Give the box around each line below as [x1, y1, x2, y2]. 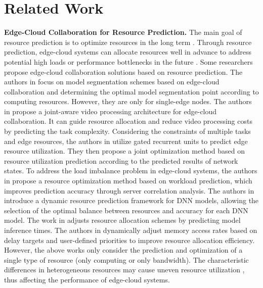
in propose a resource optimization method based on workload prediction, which [4, 175, 252, 186]
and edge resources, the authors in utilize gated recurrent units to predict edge [4, 135, 248, 146]
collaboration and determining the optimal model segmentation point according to [4, 86, 259, 97]
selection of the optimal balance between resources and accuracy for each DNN [4, 205, 248, 215]
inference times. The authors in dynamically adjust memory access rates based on [4, 225, 257, 235]
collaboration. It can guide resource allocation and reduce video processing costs [4, 116, 252, 126]
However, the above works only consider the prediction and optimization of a [4, 245, 243, 255]
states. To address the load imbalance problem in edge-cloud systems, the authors [4, 165, 257, 176]
